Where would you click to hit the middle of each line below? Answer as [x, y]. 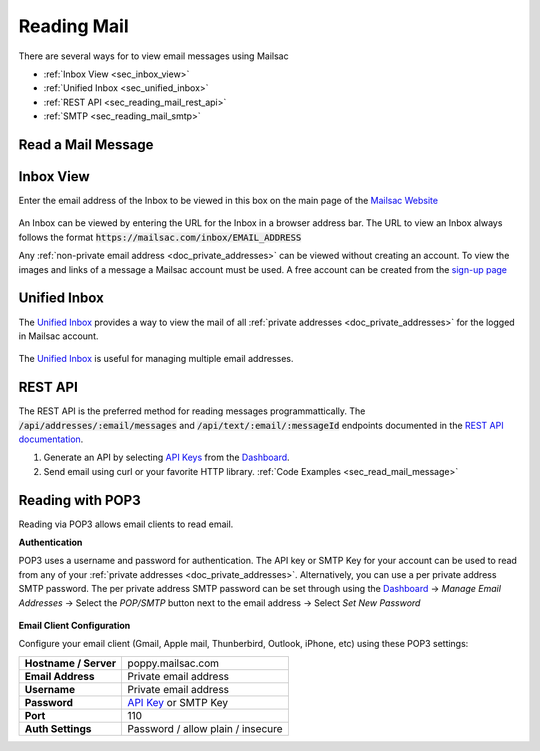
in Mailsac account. [58, 336]
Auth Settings [58, 728]
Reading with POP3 [79, 500]
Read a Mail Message [86, 144]
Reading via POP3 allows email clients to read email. [126, 524]
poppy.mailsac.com [173, 663]
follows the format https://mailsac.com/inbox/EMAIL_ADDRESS [160, 237]
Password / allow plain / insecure [205, 728]
